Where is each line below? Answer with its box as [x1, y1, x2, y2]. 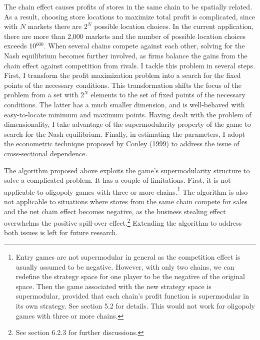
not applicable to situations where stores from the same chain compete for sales [4, 196, 247, 206]
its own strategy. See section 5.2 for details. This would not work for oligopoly [15, 300, 255, 311]
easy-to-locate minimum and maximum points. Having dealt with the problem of [4, 109, 251, 119]
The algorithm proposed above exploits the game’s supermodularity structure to [4, 165, 250, 175]
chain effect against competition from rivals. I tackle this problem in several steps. [4, 60, 255, 70]
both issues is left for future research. [4, 227, 118, 238]
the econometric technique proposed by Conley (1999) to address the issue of [4, 138, 239, 149]
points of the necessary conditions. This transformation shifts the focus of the [4, 79, 241, 90]
